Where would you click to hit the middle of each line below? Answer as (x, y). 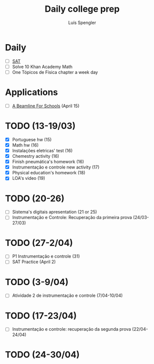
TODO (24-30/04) (42, 354)
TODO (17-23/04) (41, 316)
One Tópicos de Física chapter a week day (55, 72)
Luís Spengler (82, 23)
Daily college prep (82, 9)
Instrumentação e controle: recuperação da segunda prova (71, 329)
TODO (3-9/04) (37, 282)
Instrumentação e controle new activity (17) (56, 167)
